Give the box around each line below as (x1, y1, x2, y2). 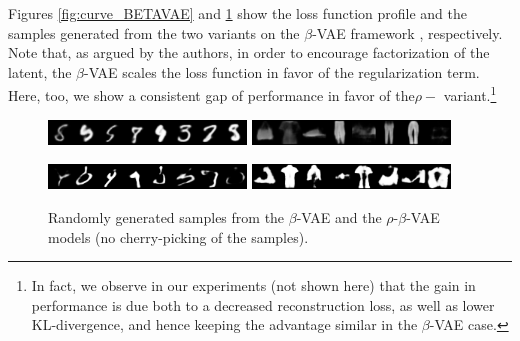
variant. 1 (443, 82, 497, 106)
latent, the (8, 61, 72, 82)
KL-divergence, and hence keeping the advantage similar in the (31, 314, 418, 335)
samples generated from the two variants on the (8, 22, 300, 43)
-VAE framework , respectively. (312, 22, 503, 43)
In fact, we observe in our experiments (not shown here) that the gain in (31, 275, 476, 296)
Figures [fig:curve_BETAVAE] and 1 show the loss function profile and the (8, 3, 467, 23)
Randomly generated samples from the (48, 206, 285, 227)
